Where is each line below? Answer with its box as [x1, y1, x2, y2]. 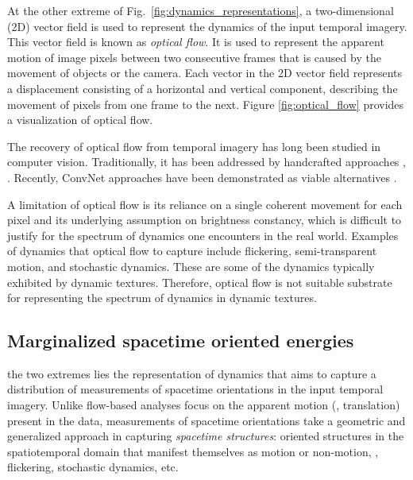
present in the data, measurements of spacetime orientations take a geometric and [7, 412, 406, 428]
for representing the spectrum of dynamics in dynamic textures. [7, 289, 317, 306]
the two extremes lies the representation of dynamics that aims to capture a [7, 365, 376, 381]
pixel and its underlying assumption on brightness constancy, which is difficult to [7, 211, 402, 228]
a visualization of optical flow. [7, 111, 153, 128]
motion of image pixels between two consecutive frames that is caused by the [7, 48, 381, 65]
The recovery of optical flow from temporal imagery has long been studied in [7, 137, 381, 154]
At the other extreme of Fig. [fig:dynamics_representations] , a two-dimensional [7, 2, 394, 18]
